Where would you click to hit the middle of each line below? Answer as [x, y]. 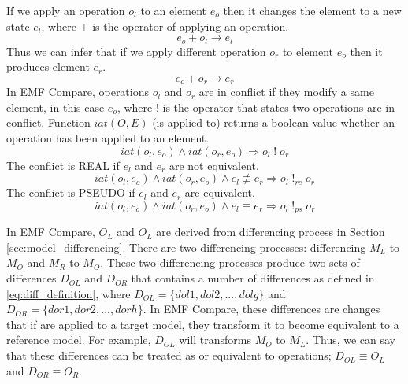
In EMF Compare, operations [78, 92]
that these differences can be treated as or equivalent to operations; [169, 355]
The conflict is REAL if [63, 165]
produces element [48, 66]
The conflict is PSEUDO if [71, 192]
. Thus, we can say [351, 340]
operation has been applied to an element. [108, 138]
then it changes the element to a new [312, 10]
